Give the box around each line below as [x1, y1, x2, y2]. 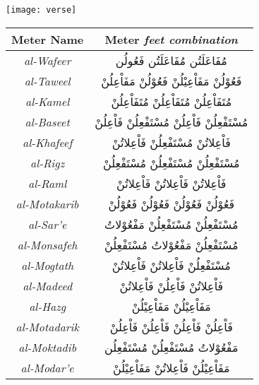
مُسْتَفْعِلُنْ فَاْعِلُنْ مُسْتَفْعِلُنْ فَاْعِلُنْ [95, 113, 248, 130]
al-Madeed [23, 277, 73, 294]
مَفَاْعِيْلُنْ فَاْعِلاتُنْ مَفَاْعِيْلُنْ [112, 359, 230, 376]
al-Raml [28, 174, 67, 191]
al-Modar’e [20, 359, 74, 376]
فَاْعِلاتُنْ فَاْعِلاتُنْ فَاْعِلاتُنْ [116, 174, 227, 191]
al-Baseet [25, 113, 70, 130]
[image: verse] [6, 5, 77, 15]
